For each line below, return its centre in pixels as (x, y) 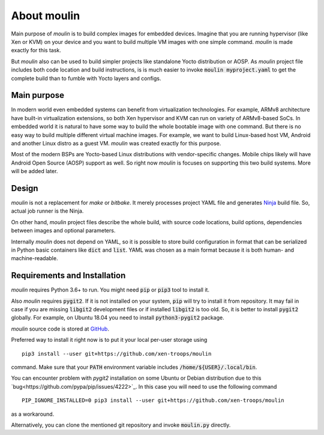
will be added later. (34, 171)
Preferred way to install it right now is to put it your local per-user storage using (109, 340)
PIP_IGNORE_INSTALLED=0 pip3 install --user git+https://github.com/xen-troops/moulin (153, 400)
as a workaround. (33, 414)
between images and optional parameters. (63, 231)
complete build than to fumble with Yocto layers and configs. (86, 78)
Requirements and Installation (68, 275)
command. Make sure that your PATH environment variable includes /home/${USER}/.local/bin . (134, 367)
